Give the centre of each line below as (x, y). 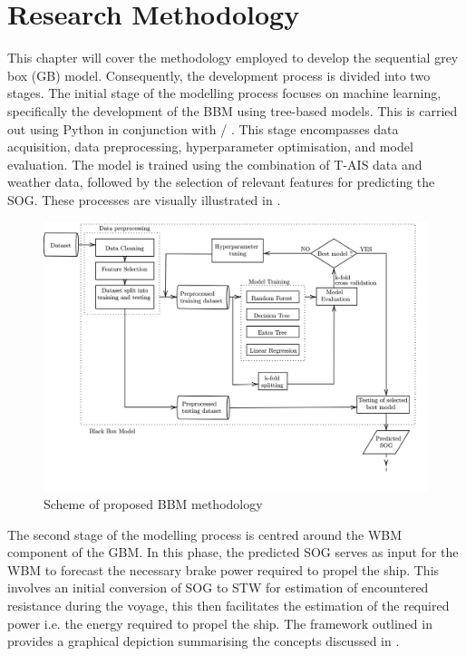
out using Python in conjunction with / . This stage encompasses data (203, 128)
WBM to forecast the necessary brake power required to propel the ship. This (223, 569)
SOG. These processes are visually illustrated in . (144, 199)
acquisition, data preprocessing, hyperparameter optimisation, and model (210, 147)
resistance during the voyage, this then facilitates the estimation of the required (228, 605)
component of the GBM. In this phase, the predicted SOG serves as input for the (233, 552)
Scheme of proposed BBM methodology (153, 503)
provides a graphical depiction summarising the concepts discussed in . (204, 641)
